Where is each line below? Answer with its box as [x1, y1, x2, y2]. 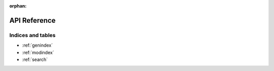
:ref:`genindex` [22, 42, 53, 48]
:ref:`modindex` [22, 49, 54, 55]
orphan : [9, 3, 27, 9]
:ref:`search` [22, 56, 48, 62]
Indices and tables [9, 31, 56, 39]
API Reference [9, 16, 56, 25]
